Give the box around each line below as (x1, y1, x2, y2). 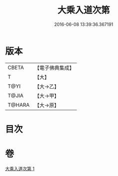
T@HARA (7, 101, 30, 108)
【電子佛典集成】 (34, 64, 75, 71)
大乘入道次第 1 (5, 166, 35, 172)
